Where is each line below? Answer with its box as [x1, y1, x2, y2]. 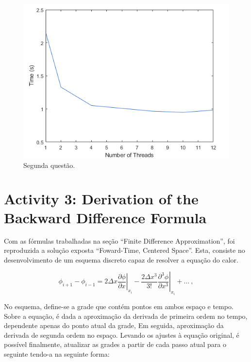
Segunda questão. [23, 160, 75, 170]
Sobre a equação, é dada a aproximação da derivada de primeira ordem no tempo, [4, 311, 248, 321]
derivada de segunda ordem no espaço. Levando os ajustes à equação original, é [4, 329, 239, 340]
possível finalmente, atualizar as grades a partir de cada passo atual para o [4, 339, 226, 349]
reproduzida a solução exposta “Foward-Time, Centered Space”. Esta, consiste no [4, 245, 245, 255]
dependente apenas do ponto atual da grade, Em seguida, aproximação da [4, 320, 224, 330]
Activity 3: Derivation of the [4, 188, 199, 208]
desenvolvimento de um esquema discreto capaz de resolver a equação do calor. [4, 254, 238, 264]
